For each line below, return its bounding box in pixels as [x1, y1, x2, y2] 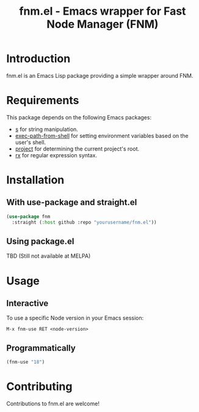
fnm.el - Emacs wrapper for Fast [19, 4, 186, 18]
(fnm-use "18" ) [6, 359, 45, 365]
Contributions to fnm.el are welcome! [6, 400, 99, 408]
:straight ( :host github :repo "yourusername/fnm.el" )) [12, 219, 157, 225]
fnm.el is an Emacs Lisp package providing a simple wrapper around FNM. [6, 72, 194, 79]
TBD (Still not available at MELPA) [6, 252, 91, 260]
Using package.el [6, 236, 74, 247]
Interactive [6, 298, 49, 309]
